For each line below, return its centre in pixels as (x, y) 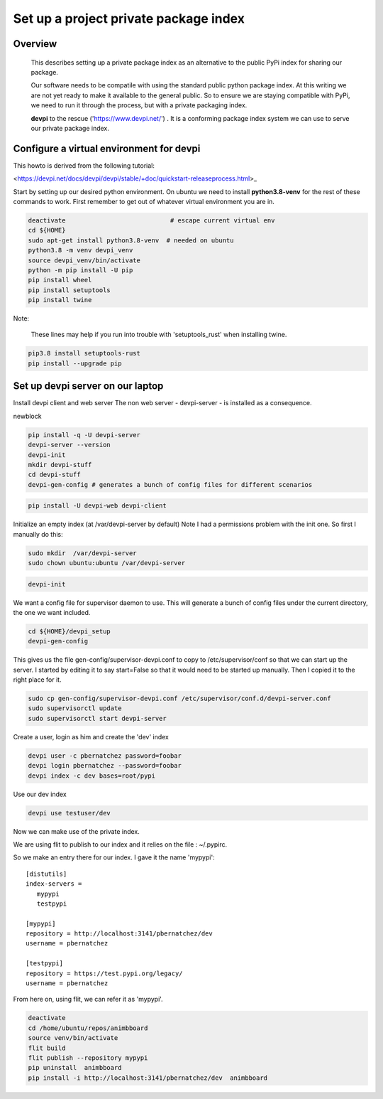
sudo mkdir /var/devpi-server (83, 553)
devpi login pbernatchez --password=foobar (105, 766)
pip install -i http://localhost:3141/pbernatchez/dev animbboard (148, 1078)
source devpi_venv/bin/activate (84, 260)
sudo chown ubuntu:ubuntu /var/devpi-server (107, 563)
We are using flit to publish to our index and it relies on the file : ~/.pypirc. (120, 844)
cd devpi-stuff (54, 475)
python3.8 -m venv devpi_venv (81, 250)
